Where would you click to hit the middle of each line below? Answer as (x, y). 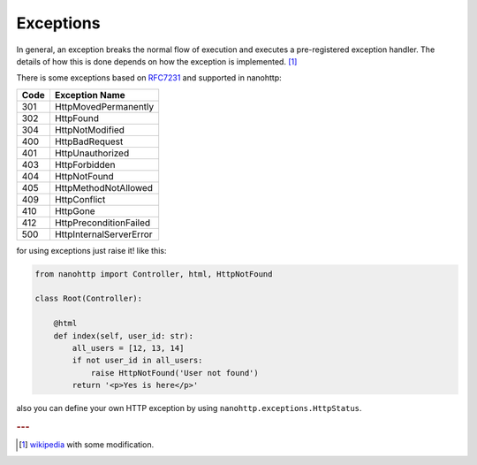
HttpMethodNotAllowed (104, 187)
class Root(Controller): (89, 299)
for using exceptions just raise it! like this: (91, 250)
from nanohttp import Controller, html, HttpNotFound (154, 274)
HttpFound (76, 118)
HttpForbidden (85, 164)
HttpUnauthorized (92, 153)
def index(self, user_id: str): (124, 335)
